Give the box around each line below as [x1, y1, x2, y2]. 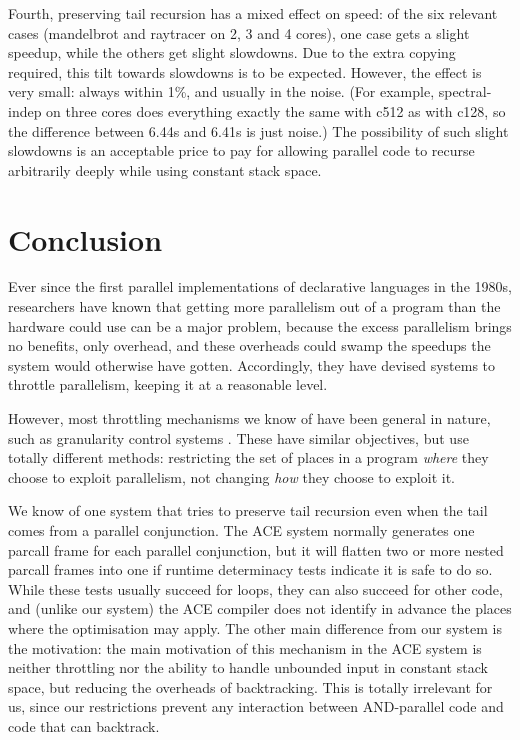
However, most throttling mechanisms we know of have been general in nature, [8, 408, 491, 429]
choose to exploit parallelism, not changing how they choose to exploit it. [8, 466, 455, 487]
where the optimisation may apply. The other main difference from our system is [8, 617, 502, 638]
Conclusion [8, 218, 163, 259]
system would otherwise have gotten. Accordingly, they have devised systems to [8, 354, 496, 375]
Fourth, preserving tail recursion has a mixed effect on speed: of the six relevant [8, 3, 498, 23]
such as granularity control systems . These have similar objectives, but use [8, 427, 469, 448]
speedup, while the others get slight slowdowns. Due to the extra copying [8, 42, 456, 63]
